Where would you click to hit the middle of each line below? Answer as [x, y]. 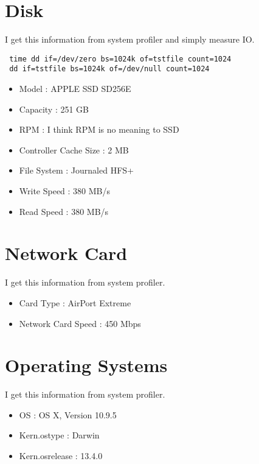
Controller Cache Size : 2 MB [74, 149]
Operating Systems [86, 365]
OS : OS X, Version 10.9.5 [68, 414]
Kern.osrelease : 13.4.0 [61, 455]
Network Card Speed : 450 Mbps [80, 323]
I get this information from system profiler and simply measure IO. [130, 39]
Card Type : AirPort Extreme [75, 302]
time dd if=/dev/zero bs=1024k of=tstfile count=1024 [120, 59]
